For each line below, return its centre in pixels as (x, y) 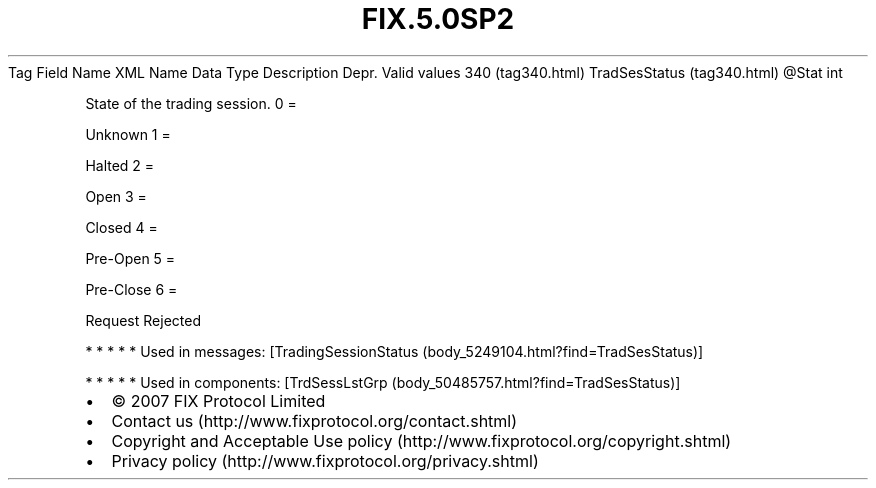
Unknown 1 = (128, 134)
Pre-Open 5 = (130, 258)
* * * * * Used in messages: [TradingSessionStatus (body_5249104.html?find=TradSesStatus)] (394, 351)
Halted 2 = (120, 165)
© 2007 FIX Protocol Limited (218, 400)
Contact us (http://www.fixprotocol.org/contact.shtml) (314, 420)
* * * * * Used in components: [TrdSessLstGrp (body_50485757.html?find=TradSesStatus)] (383, 382)
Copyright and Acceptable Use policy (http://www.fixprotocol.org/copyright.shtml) (421, 440)
